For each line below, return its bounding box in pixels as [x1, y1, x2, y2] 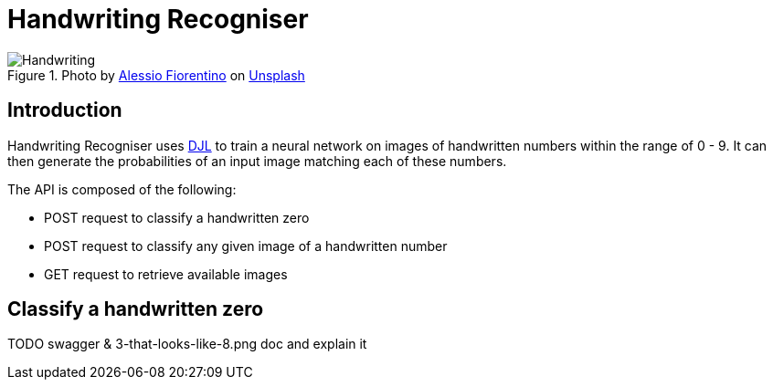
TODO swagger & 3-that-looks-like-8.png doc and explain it [7, 336, 367, 352]
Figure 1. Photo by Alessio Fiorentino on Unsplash [7, 67, 305, 83]
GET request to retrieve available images [44, 266, 288, 282]
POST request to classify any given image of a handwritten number [44, 237, 448, 254]
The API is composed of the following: [7, 181, 237, 197]
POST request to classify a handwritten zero [44, 209, 310, 225]
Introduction [7, 99, 122, 122]
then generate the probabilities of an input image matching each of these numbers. [7, 152, 507, 169]
